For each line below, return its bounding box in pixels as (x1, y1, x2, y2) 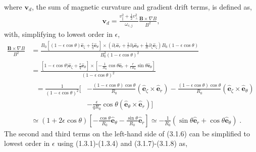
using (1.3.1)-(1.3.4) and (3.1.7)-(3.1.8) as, (57, 138, 188, 148)
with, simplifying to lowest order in (4, 29, 113, 39)
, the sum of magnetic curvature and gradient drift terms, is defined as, (31, 2, 252, 12)
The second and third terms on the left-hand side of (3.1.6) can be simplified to (4, 128, 250, 138)
